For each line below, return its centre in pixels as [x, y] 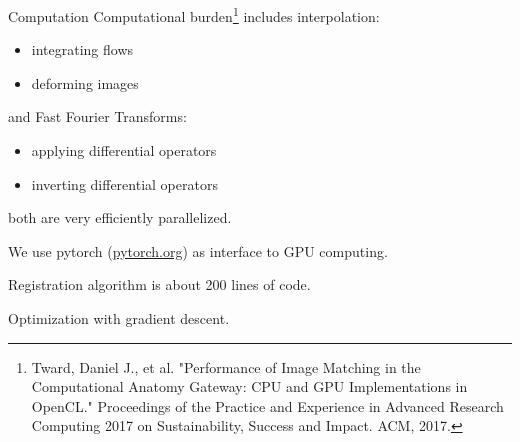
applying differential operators [124, 150]
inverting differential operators [124, 183]
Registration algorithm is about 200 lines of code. [159, 284]
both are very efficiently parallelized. [120, 217]
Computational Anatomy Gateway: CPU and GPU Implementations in [249, 386]
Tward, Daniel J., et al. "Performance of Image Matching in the [226, 366]
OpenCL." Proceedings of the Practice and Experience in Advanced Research [267, 405]
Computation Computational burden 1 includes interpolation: [194, 14]
